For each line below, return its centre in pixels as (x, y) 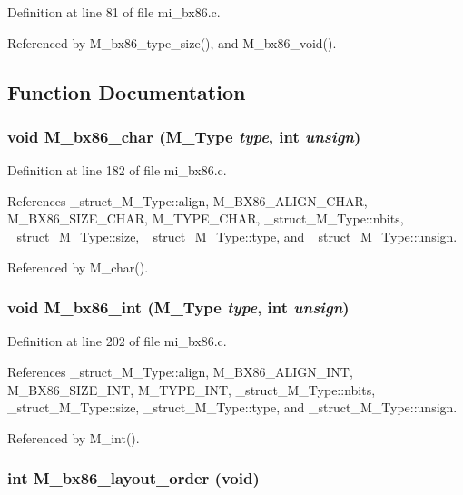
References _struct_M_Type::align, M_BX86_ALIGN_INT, (180, 371)
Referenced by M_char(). (78, 267)
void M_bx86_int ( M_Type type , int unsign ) (178, 307)
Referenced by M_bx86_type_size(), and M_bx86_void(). (172, 42)
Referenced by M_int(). (74, 437)
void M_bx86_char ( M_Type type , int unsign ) (184, 136)
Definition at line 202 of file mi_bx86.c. (117, 341)
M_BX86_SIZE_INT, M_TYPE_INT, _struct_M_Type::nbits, (192, 389)
